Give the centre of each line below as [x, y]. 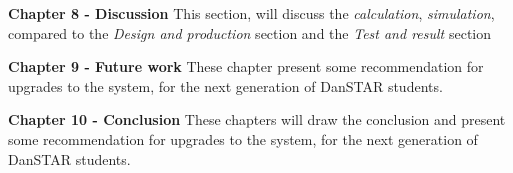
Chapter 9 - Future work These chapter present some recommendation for [246, 66]
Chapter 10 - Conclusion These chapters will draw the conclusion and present [257, 119]
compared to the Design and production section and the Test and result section [249, 32]
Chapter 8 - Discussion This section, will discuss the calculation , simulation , [251, 13]
